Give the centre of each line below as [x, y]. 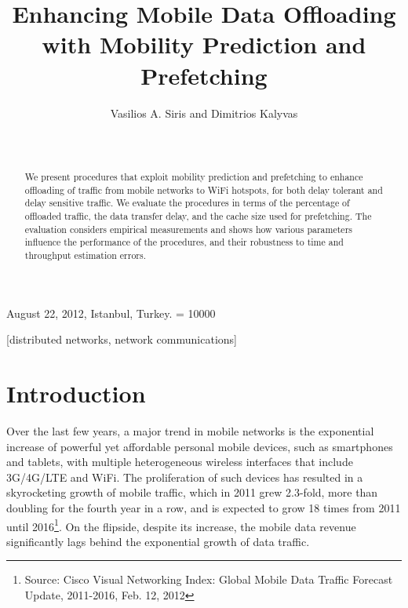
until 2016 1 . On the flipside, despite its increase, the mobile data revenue [181, 525]
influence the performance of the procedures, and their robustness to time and [184, 242]
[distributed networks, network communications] [122, 339]
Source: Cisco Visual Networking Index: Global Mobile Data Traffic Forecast [209, 579]
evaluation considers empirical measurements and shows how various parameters [188, 229]
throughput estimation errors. [86, 255]
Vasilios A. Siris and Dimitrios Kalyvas [204, 113]
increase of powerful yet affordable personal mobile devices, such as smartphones [200, 446]
